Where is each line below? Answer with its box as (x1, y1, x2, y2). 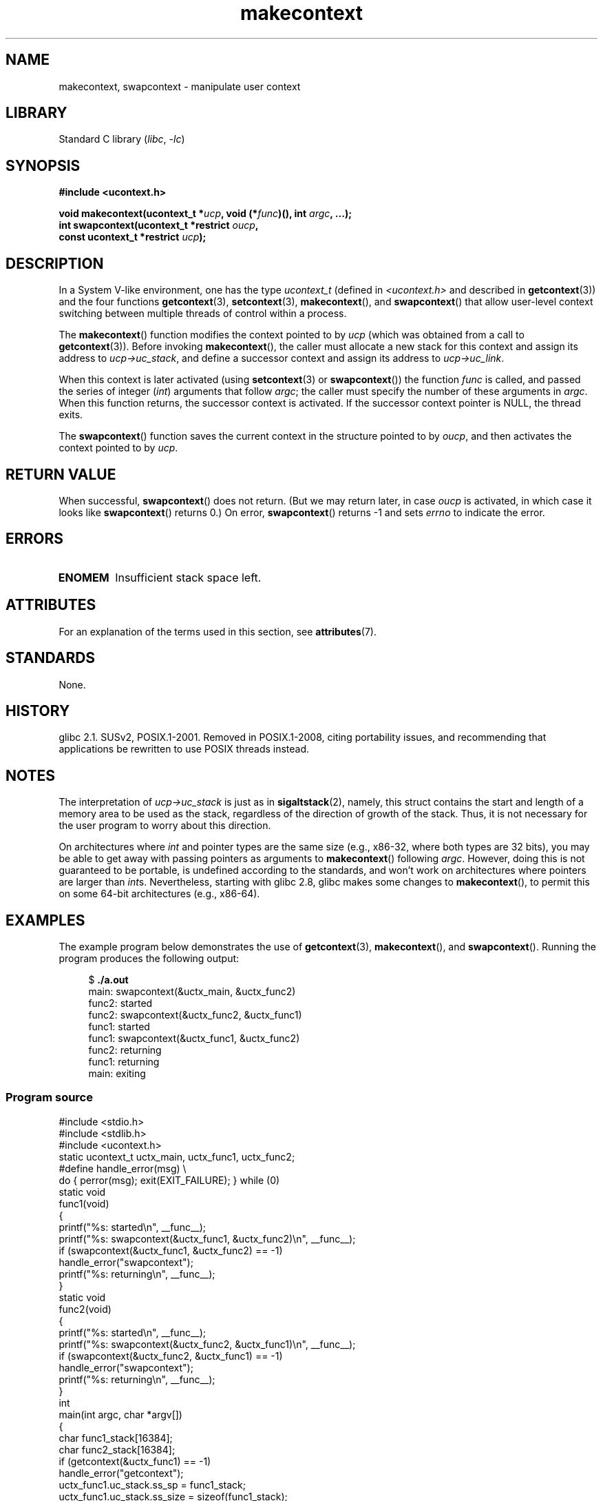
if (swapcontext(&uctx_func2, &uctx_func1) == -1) (59, 1349, 283, 1362)
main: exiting (88, 1068, 146, 1080)
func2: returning (88, 1044, 162, 1056)
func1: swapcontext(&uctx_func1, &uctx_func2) (88, 1032, 300, 1045)
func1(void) (59, 1197, 109, 1209)
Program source (6, 1090, 93, 1105)
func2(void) (59, 1303, 112, 1315)
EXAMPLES (6, 911, 85, 929)
